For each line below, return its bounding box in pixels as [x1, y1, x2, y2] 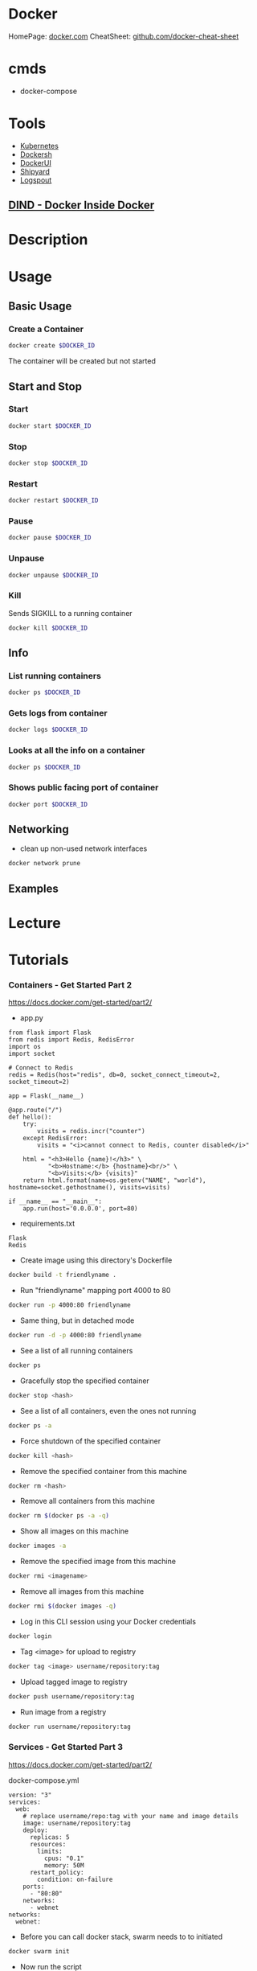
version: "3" [8, 1791, 52, 1799]
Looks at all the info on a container [8, 745, 145, 756]
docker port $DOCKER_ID [8, 800, 88, 808]
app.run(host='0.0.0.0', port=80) [22, 1205, 138, 1213]
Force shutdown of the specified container [19, 1436, 161, 1446]
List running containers [8, 670, 102, 681]
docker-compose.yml [8, 1775, 80, 1785]
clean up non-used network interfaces [19, 844, 148, 853]
